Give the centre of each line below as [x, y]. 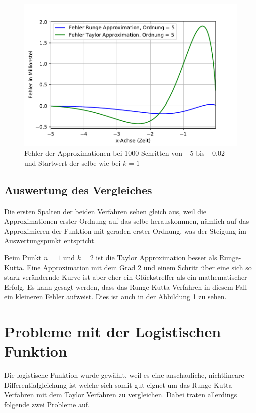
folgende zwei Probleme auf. [47, 405]
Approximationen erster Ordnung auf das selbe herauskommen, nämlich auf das [127, 221]
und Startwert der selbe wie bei [73, 163]
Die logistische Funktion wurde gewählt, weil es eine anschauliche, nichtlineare [124, 375]
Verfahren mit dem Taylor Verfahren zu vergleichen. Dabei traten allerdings [121, 395]
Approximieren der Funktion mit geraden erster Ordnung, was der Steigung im [125, 230]
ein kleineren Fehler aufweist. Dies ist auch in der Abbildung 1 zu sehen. [115, 297]
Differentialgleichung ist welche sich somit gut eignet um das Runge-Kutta [118, 385]
